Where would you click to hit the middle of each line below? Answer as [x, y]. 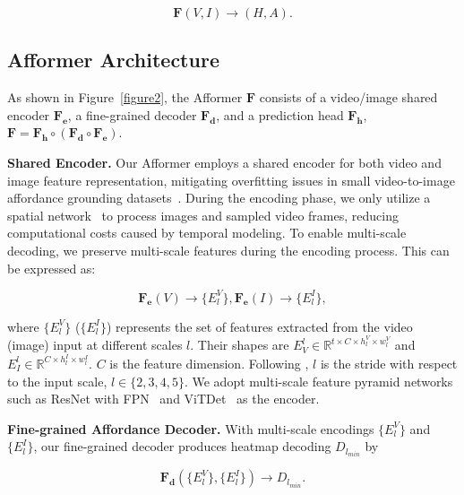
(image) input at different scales [95, 345]
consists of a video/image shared [348, 97]
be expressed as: [52, 268]
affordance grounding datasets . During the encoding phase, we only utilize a [219, 198]
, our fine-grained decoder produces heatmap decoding [182, 446]
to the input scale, [57, 381]
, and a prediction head [280, 114]
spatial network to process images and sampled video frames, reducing [203, 215]
